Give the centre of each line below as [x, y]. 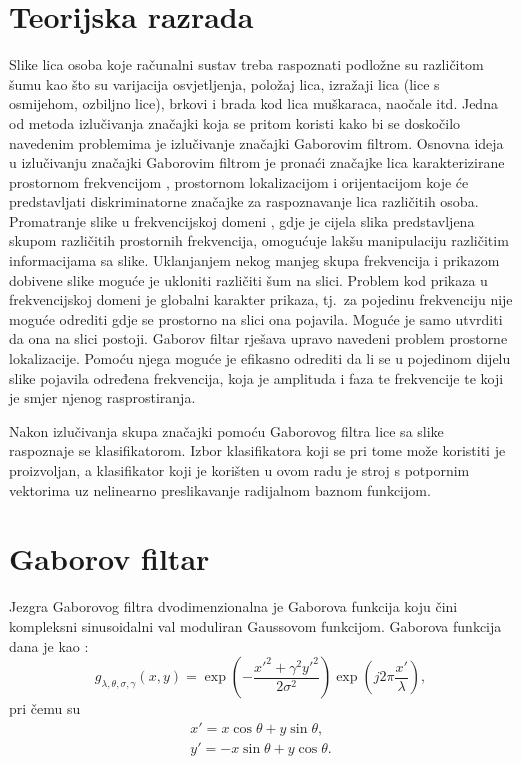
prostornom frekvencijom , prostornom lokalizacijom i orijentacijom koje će [239, 181]
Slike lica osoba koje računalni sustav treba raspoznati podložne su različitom [246, 64]
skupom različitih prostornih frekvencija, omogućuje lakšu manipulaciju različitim [259, 240]
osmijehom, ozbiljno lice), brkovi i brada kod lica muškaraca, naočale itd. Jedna [253, 103]
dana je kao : [49, 645]
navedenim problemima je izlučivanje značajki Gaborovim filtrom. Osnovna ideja [256, 142]
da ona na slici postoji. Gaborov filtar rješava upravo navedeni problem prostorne [258, 338]
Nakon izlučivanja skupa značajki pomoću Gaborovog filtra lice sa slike [226, 430]
